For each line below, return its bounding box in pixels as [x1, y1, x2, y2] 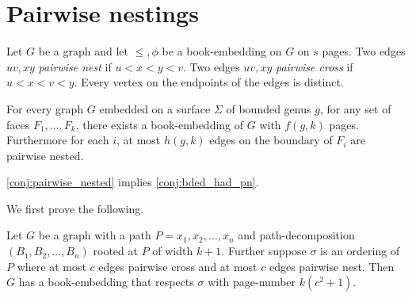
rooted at [93, 243, 138, 259]
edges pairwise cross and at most [98, 258, 257, 274]
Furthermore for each [6, 132, 109, 148]
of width [152, 243, 193, 259]
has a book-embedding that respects [18, 273, 194, 290]
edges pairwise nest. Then [269, 258, 395, 274]
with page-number [208, 273, 296, 290]
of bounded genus [226, 100, 311, 117]
